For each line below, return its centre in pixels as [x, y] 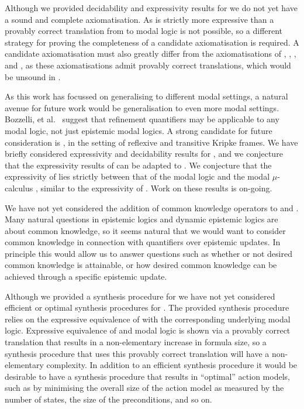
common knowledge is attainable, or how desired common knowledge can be [141, 265]
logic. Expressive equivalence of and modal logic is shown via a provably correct [148, 330]
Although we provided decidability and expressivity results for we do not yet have [151, 8]
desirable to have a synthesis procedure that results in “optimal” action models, [147, 376]
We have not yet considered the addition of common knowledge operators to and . [152, 207]
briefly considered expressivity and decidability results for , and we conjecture [144, 154]
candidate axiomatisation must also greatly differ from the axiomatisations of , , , [151, 54]
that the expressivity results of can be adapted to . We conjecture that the [138, 165]
